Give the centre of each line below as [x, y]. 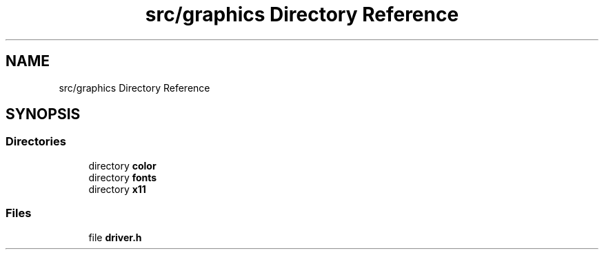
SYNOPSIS [43, 114]
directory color [122, 165]
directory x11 [117, 189]
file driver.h [115, 237]
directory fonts [123, 177]
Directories [36, 142]
